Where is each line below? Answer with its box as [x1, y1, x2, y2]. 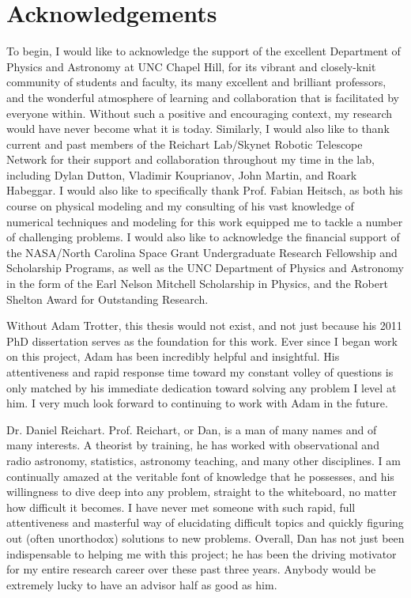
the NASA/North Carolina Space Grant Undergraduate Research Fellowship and [6, 244, 398, 260]
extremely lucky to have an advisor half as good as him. [6, 576, 277, 592]
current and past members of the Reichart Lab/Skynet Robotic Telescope [6, 135, 363, 152]
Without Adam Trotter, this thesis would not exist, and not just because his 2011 [6, 317, 402, 334]
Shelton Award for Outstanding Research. [6, 290, 209, 307]
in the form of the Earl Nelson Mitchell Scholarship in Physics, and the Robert [6, 275, 388, 292]
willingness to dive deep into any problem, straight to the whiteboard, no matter [6, 483, 397, 500]
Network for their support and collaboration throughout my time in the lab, [6, 151, 375, 168]
